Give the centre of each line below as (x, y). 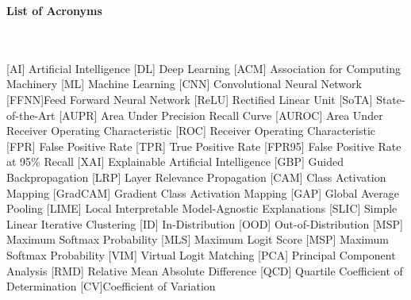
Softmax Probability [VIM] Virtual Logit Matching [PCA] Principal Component (201, 254)
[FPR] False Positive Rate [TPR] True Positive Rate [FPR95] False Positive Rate (204, 146)
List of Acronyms (54, 10)
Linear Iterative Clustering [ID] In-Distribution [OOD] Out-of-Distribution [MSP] (205, 223)
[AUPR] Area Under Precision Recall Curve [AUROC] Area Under (221, 115)
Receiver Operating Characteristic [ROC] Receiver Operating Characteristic (191, 131)
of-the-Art (31, 115)
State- (391, 99)
